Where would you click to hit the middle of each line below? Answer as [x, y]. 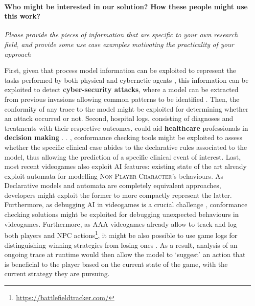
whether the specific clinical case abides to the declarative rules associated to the [126, 147]
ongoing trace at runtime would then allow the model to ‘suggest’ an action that [125, 254]
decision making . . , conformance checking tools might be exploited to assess [124, 137]
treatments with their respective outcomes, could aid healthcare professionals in [126, 128]
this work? [23, 16]
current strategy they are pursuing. [57, 273]
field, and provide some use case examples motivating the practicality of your [119, 44]
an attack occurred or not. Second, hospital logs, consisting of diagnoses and [119, 118]
